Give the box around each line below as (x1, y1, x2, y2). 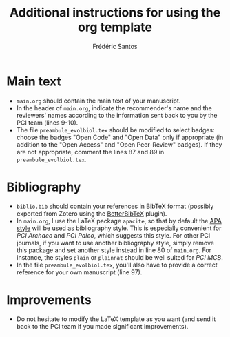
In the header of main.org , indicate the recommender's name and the (16, 103, 213, 112)
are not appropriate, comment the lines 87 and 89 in (16, 147, 165, 156)
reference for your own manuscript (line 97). (16, 267, 143, 276)
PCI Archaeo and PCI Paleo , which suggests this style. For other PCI (16, 231, 211, 239)
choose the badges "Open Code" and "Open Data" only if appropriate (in (16, 133, 224, 141)
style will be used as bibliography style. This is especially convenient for (16, 224, 222, 232)
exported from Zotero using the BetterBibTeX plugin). (16, 209, 167, 218)
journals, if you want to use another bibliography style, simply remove (16, 238, 215, 247)
